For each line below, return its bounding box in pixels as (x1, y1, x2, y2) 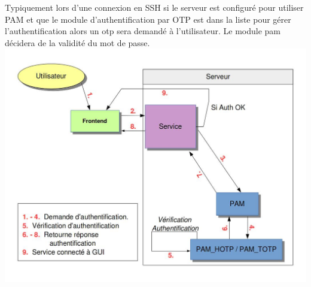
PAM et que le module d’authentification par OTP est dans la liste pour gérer (5, 13, 291, 25)
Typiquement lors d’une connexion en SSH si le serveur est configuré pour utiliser (5, 1, 304, 13)
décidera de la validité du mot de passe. (5, 36, 150, 49)
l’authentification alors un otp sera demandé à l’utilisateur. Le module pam (5, 25, 281, 37)
